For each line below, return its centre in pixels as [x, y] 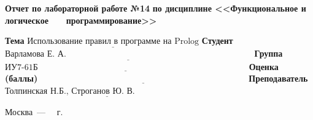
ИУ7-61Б [21, 67]
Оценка [264, 66]
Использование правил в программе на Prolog [113, 42]
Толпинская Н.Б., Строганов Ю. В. [70, 91]
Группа [269, 53]
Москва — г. [34, 112]
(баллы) [21, 78]
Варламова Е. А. [36, 55]
